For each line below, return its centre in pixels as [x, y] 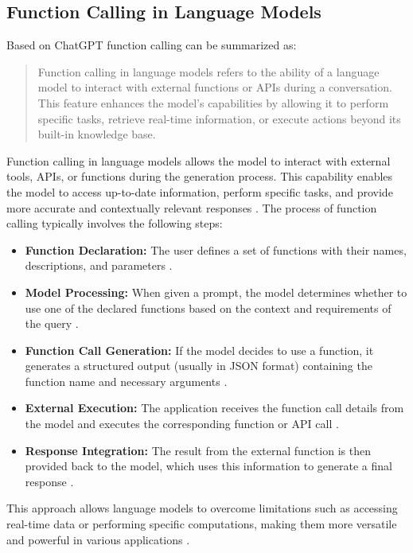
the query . [52, 323]
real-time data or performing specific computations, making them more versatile [202, 524]
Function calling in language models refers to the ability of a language [208, 71]
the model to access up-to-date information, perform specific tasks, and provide [200, 191]
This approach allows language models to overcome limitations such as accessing [202, 508]
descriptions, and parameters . [99, 265]
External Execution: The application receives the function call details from [214, 408]
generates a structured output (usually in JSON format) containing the [199, 366]
